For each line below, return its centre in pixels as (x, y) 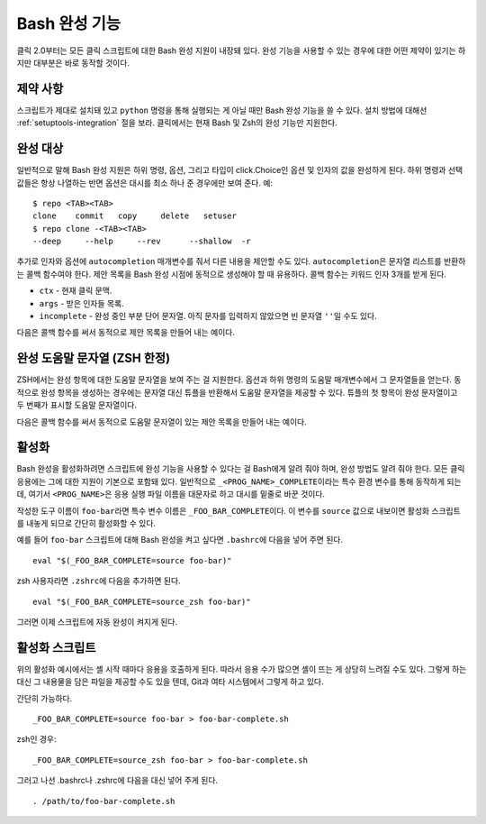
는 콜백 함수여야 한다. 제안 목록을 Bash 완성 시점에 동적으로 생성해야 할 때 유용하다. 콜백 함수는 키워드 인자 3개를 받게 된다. (232, 274)
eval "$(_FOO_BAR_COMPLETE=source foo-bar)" (133, 560)
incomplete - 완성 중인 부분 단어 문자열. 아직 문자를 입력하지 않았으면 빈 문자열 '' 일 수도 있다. (208, 316)
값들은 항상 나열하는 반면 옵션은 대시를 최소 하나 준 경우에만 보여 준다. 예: (145, 183)
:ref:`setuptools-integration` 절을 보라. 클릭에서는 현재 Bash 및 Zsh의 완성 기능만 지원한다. (177, 123)
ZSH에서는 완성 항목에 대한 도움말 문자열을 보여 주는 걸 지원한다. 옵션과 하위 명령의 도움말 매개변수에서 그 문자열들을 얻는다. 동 (239, 380)
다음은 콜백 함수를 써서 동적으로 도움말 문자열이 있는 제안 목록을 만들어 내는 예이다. (162, 421)
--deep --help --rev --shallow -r (142, 242)
